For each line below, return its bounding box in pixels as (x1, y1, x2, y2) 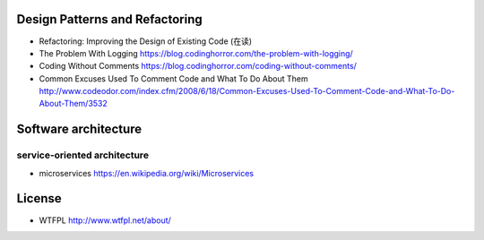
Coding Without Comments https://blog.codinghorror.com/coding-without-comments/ (39, 61, 358, 72)
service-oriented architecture (16, 149, 150, 161)
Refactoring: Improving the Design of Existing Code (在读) (39, 36, 253, 47)
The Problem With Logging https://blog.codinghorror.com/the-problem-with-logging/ (39, 47, 353, 58)
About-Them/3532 (39, 99, 108, 109)
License (16, 191, 62, 206)
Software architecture (16, 122, 143, 137)
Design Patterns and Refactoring (16, 12, 203, 27)
